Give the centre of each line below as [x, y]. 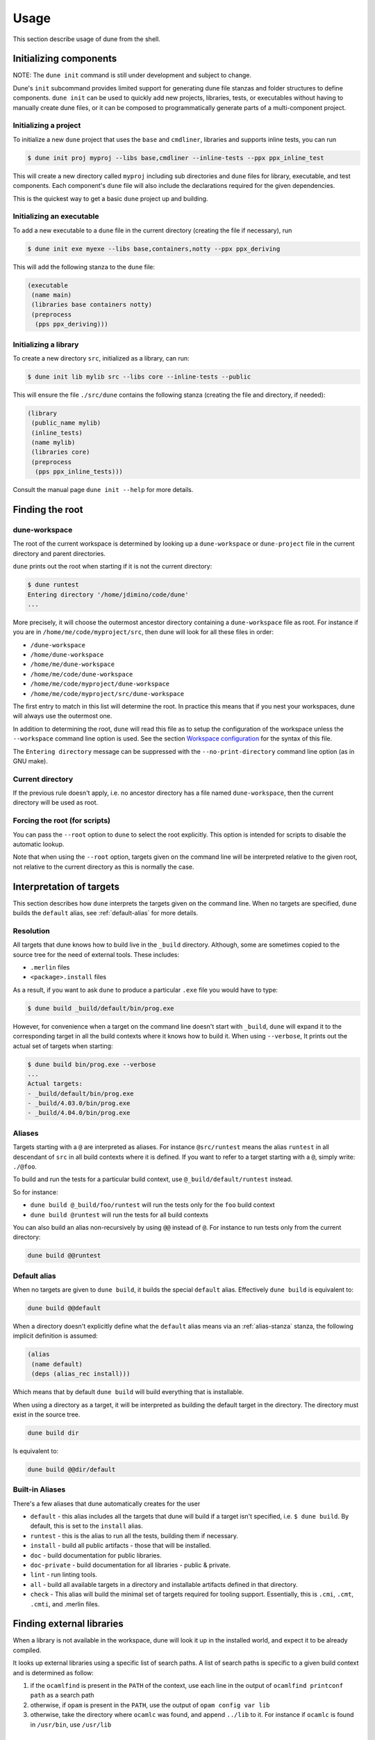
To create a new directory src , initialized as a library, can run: [101, 358]
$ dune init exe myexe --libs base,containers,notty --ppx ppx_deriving [154, 248]
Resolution [31, 931]
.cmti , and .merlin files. [65, 1604]
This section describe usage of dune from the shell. [87, 39]
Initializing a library [46, 345]
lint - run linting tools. [64, 1575]
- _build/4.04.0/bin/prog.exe [79, 1113]
